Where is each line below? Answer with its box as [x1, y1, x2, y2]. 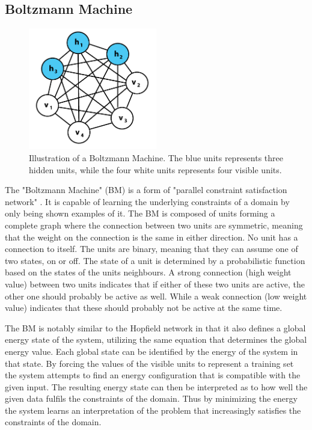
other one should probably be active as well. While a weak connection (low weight [5, 289, 307, 302]
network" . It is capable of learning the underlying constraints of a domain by [5, 195, 290, 207]
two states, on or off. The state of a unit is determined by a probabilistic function [5, 254, 305, 266]
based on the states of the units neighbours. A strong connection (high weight [5, 266, 292, 278]
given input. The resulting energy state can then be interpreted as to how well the [5, 380, 308, 393]
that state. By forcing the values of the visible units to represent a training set [5, 357, 294, 369]
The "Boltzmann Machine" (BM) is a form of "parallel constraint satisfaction [5, 183, 287, 196]
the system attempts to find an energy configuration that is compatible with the [5, 369, 301, 381]
